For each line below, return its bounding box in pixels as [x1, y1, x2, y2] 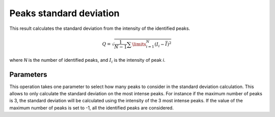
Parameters [9, 70, 47, 79]
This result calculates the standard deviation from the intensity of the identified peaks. [9, 25, 190, 31]
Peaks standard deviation [9, 8, 120, 19]
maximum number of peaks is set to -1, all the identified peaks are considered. [9, 104, 174, 111]
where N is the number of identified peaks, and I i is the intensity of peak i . [9, 57, 166, 64]
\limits [131, 41, 146, 47]
